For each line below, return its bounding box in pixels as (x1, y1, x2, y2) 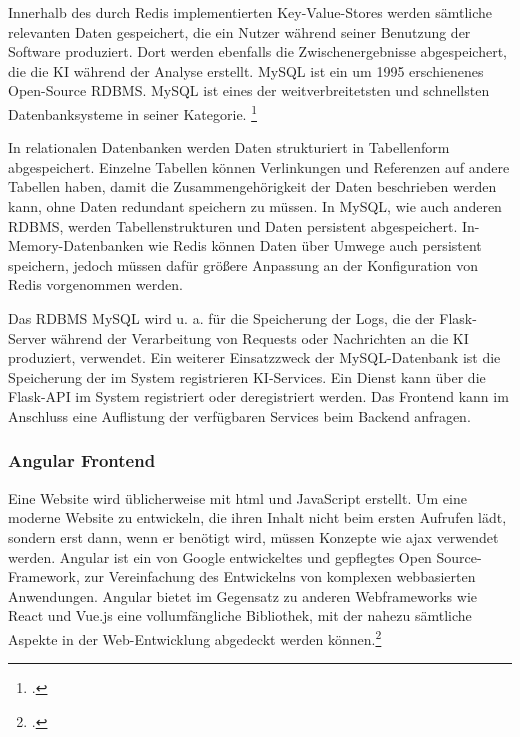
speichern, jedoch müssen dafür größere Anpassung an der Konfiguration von (8, 254, 479, 275)
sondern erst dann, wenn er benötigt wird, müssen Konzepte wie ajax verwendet (8, 526, 499, 547)
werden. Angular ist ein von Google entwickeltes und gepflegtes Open (8, 546, 432, 567)
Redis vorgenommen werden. (8, 274, 183, 295)
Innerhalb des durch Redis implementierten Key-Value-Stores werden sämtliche (8, 2, 493, 22)
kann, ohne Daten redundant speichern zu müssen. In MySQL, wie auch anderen (8, 196, 502, 216)
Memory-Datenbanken (8, 235, 144, 256)
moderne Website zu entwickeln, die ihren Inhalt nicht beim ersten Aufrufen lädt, (8, 507, 507, 528)
